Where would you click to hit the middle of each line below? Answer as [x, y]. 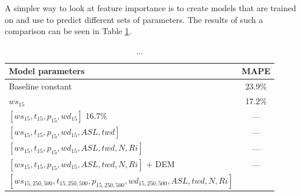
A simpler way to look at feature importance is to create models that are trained [150, 8]
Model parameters [47, 71]
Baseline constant [40, 86]
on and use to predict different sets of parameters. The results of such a [134, 19]
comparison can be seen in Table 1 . [68, 31]
